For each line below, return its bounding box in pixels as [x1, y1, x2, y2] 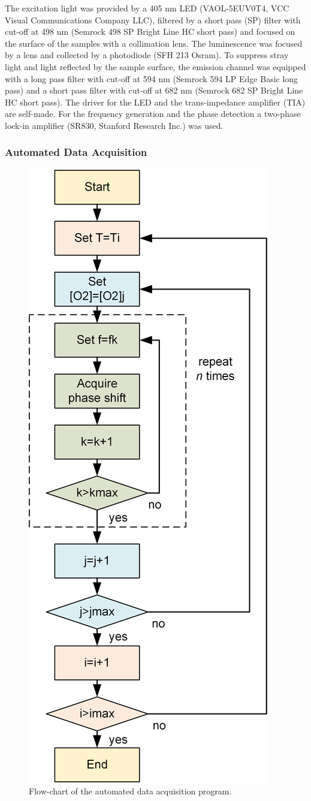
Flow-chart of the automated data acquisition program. [29, 785, 232, 797]
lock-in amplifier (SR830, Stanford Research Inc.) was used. [5, 119, 224, 131]
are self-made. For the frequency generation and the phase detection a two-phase [5, 107, 301, 120]
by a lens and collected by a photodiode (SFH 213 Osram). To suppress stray [5, 49, 289, 61]
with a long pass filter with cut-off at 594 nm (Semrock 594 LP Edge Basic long [5, 72, 298, 85]
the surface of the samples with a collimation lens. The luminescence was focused [5, 37, 303, 49]
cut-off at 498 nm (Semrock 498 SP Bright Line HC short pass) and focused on [5, 25, 295, 38]
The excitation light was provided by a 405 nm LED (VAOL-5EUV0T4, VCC [5, 2, 289, 14]
